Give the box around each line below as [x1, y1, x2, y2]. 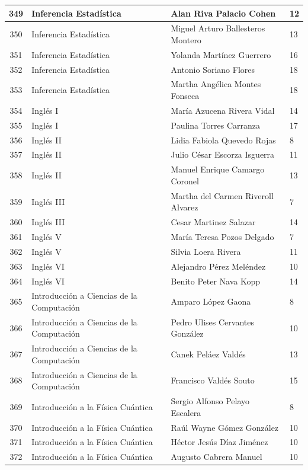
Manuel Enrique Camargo [171, 163, 265, 175]
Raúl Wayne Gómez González [171, 421, 279, 433]
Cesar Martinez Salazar [171, 216, 256, 228]
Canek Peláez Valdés [171, 348, 246, 360]
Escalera [171, 406, 201, 418]
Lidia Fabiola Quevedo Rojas [171, 133, 276, 146]
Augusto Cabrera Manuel [171, 450, 262, 463]
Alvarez [171, 201, 198, 213]
